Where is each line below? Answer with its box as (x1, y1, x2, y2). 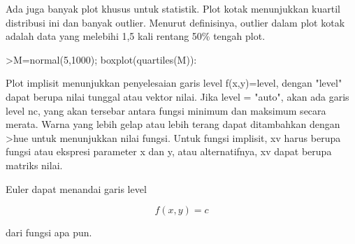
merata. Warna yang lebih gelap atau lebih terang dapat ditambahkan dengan (6, 117, 340, 131)
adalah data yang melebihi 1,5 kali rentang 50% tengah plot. (6, 29, 266, 43)
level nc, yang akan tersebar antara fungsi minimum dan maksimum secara (6, 103, 326, 117)
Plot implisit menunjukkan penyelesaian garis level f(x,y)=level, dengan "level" (6, 76, 342, 90)
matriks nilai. (6, 157, 63, 172)
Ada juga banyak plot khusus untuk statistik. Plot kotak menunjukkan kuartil (6, 1, 340, 15)
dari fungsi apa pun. (6, 225, 92, 240)
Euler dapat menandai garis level (6, 181, 147, 196)
